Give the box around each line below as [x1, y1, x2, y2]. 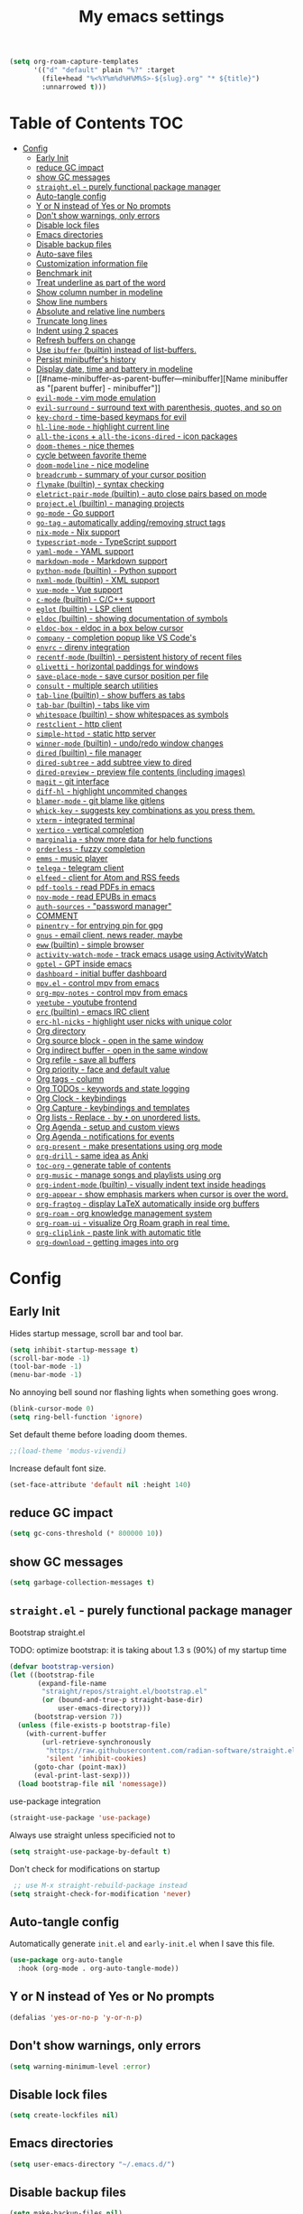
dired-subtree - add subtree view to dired [35, 757, 192, 767]
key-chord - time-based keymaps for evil [35, 411, 187, 422]
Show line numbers [35, 296, 108, 307]
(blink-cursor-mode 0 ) [9, 1404, 95, 1414]
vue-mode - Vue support [35, 584, 124, 595]
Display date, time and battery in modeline [35, 363, 194, 374]
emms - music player [35, 852, 108, 863]
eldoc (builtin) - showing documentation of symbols [35, 612, 228, 624]
